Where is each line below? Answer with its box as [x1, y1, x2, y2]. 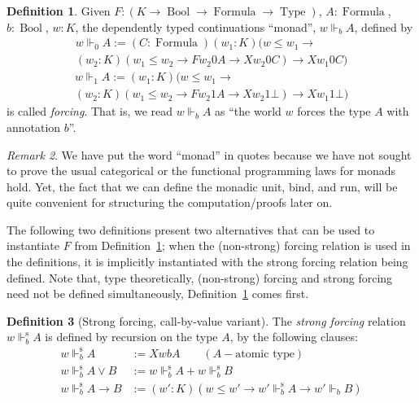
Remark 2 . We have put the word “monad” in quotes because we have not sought [7, 146, 412, 163]
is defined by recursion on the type [45, 328, 218, 345]
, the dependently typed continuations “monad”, [75, 18, 316, 35]
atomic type [235, 348, 295, 360]
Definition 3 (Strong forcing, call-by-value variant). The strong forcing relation [7, 312, 406, 329]
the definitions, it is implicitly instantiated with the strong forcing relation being [7, 253, 408, 270]
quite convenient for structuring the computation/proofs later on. [7, 194, 333, 211]
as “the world [215, 103, 282, 120]
